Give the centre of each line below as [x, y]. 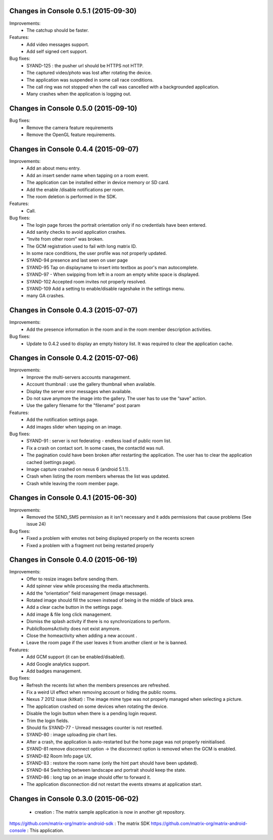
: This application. [45, 830]
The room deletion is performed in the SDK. [72, 196]
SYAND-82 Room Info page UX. [59, 756]
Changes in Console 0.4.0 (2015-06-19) [73, 560]
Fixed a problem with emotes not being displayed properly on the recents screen [110, 538]
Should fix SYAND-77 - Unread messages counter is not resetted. [95, 728]
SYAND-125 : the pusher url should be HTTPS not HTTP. [85, 65]
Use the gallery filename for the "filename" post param [83, 405]
